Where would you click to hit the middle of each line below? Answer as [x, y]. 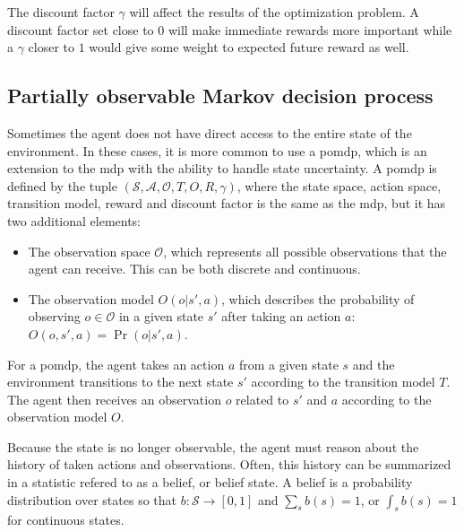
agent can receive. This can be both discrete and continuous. [194, 269]
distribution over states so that [92, 499]
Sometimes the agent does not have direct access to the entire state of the [210, 132]
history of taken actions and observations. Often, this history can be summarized [229, 464]
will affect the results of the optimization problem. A [274, 12]
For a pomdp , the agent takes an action [116, 364]
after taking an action [281, 316]
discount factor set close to [81, 29]
